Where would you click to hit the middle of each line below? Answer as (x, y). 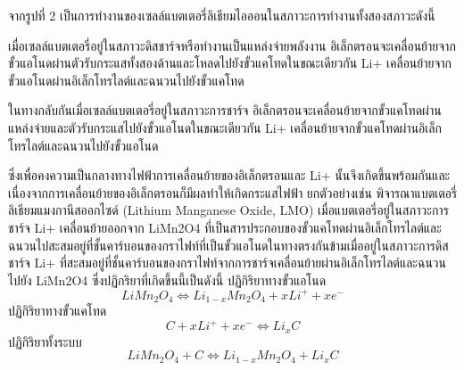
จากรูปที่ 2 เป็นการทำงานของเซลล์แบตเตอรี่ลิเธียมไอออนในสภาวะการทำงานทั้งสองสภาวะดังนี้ (222, 15)
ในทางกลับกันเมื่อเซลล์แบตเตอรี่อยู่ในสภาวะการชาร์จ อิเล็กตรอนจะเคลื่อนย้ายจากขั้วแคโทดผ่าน (225, 110)
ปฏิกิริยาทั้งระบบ (45, 341)
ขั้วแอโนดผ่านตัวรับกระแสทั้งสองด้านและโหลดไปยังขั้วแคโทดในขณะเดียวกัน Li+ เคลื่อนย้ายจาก (230, 63)
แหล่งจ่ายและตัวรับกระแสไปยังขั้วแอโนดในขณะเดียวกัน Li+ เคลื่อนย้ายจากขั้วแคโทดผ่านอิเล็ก (225, 127)
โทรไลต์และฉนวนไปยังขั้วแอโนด (83, 145)
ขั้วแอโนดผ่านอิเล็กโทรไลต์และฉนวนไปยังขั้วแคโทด (126, 80)
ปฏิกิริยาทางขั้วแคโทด (58, 311)
